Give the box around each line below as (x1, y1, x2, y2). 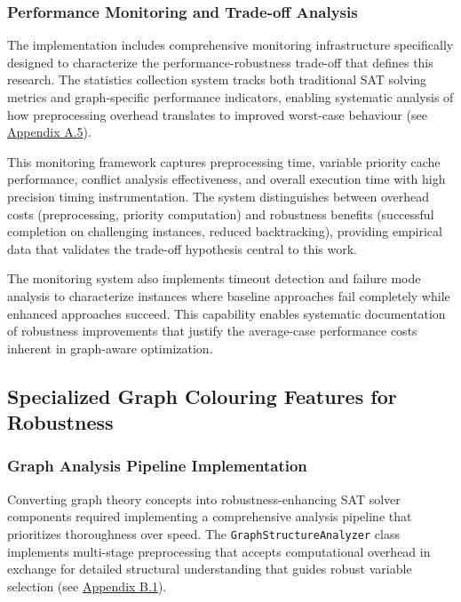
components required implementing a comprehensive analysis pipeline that (7, 507, 412, 526)
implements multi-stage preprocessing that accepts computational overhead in (7, 542, 431, 560)
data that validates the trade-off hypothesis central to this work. (7, 239, 357, 257)
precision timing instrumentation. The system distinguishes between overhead (7, 186, 430, 205)
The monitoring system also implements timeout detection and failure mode (7, 269, 421, 288)
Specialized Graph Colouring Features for (7, 382, 397, 409)
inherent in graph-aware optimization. (7, 338, 213, 357)
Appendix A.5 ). (7, 123, 91, 141)
